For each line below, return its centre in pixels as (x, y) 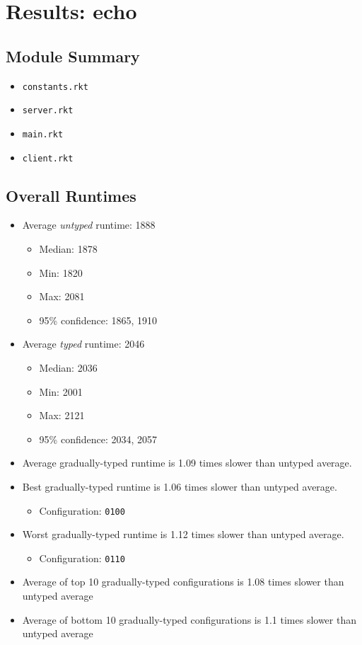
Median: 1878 (68, 249)
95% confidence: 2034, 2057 (98, 439)
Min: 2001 (61, 391)
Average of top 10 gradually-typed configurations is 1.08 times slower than (183, 582)
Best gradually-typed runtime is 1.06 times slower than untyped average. (180, 486)
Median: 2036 (68, 367)
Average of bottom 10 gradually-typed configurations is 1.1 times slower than (189, 619)
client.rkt (48, 158)
